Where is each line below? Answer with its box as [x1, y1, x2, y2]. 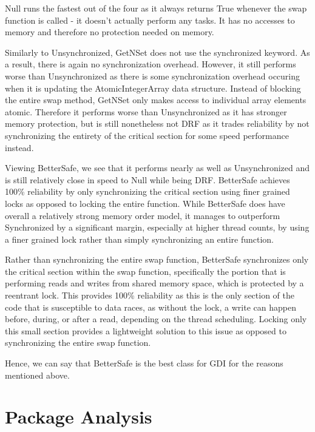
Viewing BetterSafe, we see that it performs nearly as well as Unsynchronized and [5, 161, 310, 174]
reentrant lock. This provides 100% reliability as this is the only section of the [5, 289, 294, 302]
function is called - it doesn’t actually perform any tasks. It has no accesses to [5, 13, 295, 26]
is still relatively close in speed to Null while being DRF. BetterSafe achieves [5, 173, 290, 186]
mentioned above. [5, 368, 70, 381]
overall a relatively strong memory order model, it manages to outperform [5, 209, 280, 221]
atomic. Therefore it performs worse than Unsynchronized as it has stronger [5, 105, 287, 118]
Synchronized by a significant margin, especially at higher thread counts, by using [5, 221, 310, 234]
